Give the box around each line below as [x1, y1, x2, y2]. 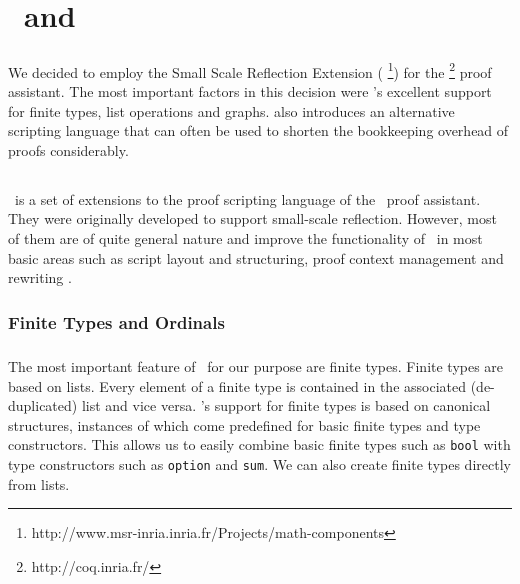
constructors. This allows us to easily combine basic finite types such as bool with [8, 434, 511, 455]
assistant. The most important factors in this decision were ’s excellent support [8, 81, 492, 101]
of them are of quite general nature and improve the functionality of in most [8, 227, 483, 248]
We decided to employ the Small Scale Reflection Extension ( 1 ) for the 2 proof [8, 58, 492, 82]
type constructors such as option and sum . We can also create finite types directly [8, 453, 511, 474]
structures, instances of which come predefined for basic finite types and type [8, 414, 481, 435]
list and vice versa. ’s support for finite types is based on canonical [81, 395, 491, 416]
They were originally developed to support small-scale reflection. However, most [8, 208, 497, 229]
